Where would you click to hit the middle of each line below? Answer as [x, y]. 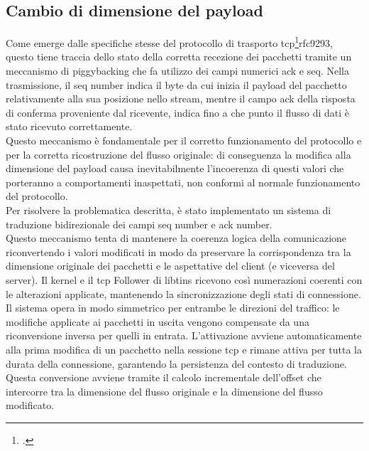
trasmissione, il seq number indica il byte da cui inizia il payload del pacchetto [176, 84]
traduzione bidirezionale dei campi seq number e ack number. [139, 224]
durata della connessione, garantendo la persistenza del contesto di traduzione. [176, 363]
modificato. [30, 405]
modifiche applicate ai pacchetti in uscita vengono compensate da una [158, 321]
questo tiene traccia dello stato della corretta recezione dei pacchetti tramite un [179, 57]
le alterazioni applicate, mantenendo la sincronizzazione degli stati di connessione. [183, 293]
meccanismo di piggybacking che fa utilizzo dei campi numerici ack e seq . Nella [177, 71]
